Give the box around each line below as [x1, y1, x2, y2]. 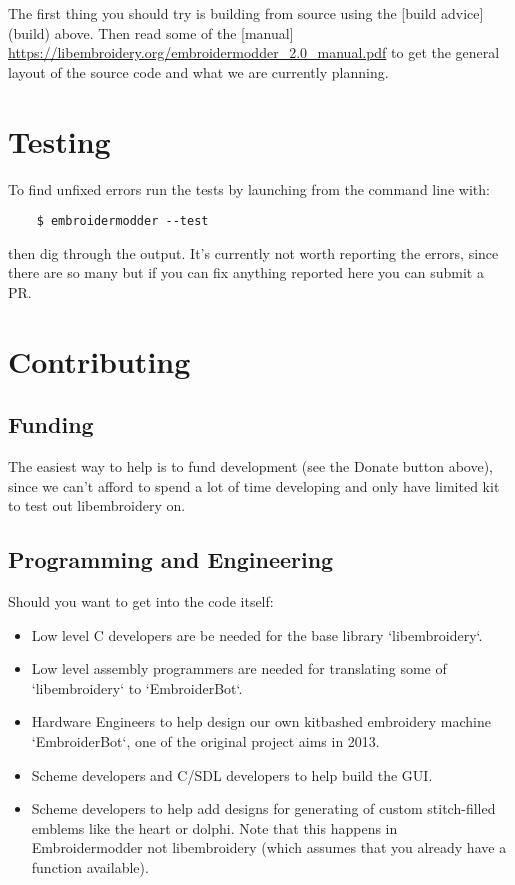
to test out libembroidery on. [8, 495, 186, 516]
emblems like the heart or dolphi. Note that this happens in [31, 817, 398, 838]
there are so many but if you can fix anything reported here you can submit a [8, 262, 484, 283]
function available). [31, 857, 149, 878]
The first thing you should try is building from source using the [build [8, 3, 437, 23]
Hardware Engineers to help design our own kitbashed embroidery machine [31, 711, 491, 732]
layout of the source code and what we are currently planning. [8, 61, 389, 82]
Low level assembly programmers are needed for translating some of [31, 658, 447, 679]
